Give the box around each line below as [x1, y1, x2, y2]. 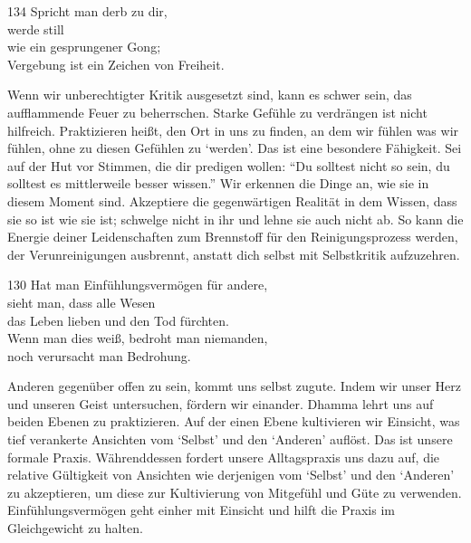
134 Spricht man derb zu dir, [7, 2, 168, 20]
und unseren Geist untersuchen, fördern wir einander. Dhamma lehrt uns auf [7, 394, 434, 413]
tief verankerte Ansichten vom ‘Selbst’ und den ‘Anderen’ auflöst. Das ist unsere [7, 430, 453, 449]
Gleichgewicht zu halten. [7, 519, 143, 538]
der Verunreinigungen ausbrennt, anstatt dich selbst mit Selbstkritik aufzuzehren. [7, 244, 460, 263]
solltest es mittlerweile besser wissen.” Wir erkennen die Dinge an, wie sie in [7, 174, 429, 193]
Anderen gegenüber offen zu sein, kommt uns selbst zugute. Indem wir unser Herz [7, 376, 462, 395]
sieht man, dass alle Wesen [7, 292, 156, 311]
